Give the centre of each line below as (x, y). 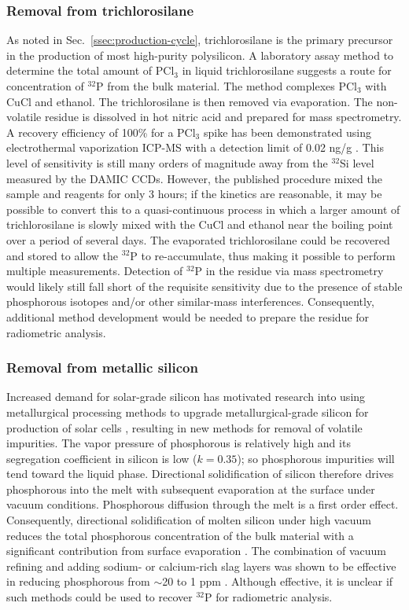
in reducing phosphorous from (78, 581)
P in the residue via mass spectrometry (289, 271)
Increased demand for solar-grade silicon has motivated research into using (186, 397)
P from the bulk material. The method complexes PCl (227, 86)
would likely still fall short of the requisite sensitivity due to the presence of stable (204, 286)
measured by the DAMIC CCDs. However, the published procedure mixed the (194, 178)
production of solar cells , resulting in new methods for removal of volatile (184, 427)
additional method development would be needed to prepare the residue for (188, 316)
